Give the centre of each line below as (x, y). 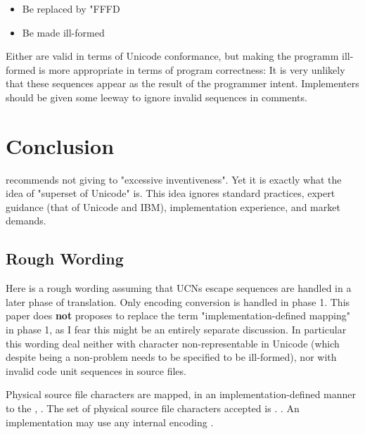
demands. (26, 221)
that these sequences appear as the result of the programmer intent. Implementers (182, 83)
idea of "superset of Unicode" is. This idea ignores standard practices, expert (171, 193)
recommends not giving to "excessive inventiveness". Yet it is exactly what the (174, 179)
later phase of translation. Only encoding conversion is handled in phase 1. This (178, 301)
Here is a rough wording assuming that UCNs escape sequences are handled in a (179, 288)
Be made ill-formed (63, 32)
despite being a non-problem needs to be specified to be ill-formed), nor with (171, 357)
